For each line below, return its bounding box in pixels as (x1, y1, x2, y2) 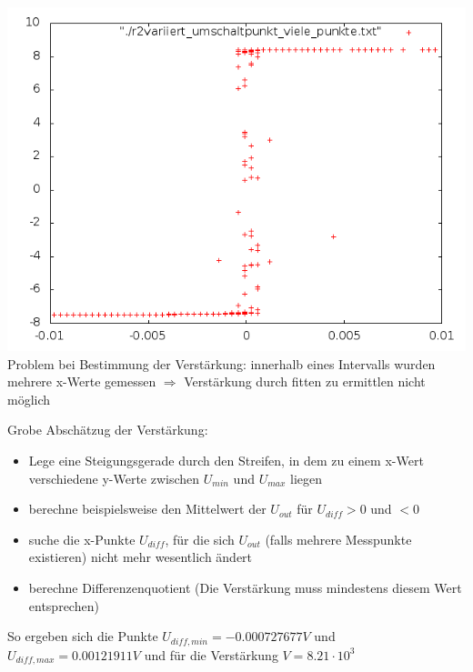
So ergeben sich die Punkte (7, 627, 158, 646)
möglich (7, 389, 51, 408)
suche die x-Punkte (28, 529, 136, 548)
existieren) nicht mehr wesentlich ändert (28, 547, 253, 567)
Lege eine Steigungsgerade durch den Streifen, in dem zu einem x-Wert (28, 450, 424, 469)
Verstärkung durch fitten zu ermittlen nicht (184, 372, 426, 391)
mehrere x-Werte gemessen (7, 372, 156, 391)
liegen (290, 468, 323, 487)
